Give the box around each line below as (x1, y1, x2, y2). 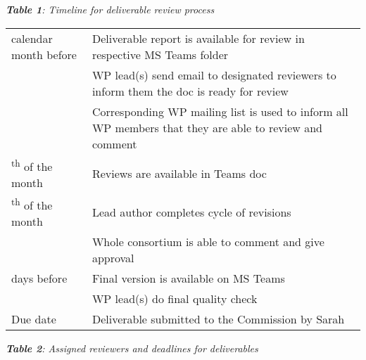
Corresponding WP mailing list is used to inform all (91, 103, 348, 120)
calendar (11, 30, 53, 46)
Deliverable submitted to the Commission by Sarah (91, 311, 345, 328)
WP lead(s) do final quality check (91, 290, 258, 307)
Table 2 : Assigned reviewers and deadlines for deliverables (6, 341, 258, 356)
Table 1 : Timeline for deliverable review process (6, 2, 215, 16)
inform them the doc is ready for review (91, 82, 289, 99)
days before (11, 270, 68, 287)
